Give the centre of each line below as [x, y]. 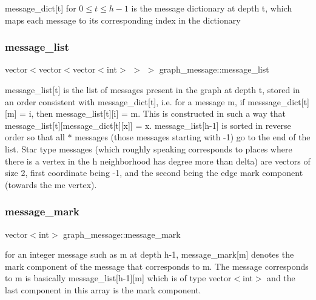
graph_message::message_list [214, 69]
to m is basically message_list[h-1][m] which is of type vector [118, 278]
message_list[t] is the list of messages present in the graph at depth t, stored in [153, 90]
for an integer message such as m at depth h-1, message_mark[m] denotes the [150, 254]
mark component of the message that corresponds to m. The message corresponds [157, 266]
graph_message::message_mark [122, 234]
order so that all [35, 137]
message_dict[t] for [41, 8]
